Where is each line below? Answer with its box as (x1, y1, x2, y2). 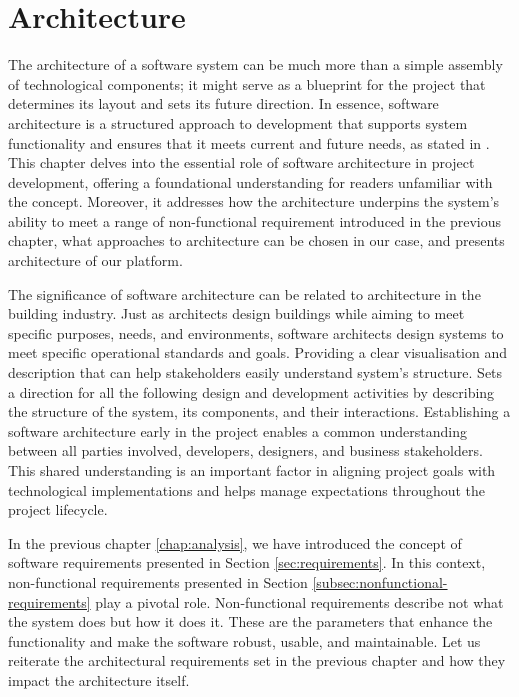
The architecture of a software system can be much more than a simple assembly (8, 54, 503, 75)
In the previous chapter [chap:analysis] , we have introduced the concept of (8, 532, 462, 553)
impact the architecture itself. (8, 669, 190, 690)
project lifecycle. (8, 499, 108, 520)
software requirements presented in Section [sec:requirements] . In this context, (8, 552, 486, 573)
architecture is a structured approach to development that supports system (8, 112, 468, 133)
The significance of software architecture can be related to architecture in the (8, 283, 481, 304)
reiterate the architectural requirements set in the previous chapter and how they (8, 650, 506, 671)
